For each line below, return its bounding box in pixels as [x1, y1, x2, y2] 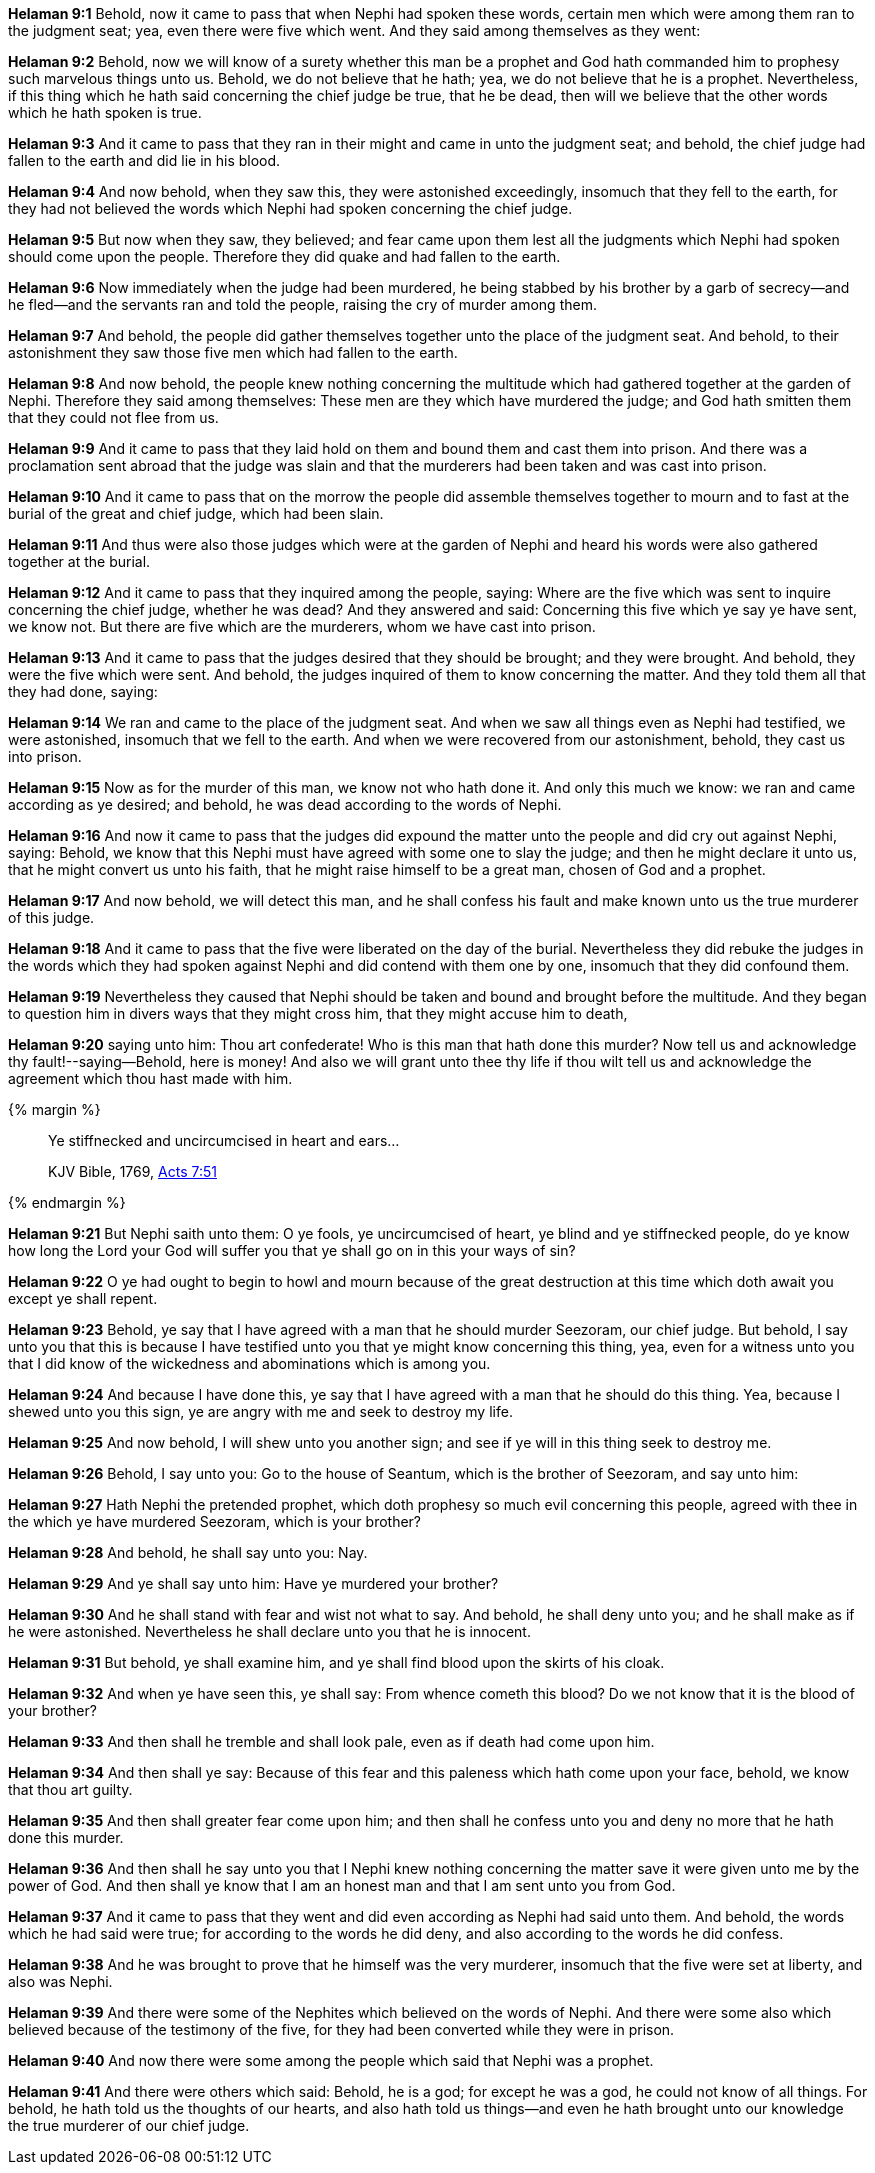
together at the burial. [8, 553, 151, 570]
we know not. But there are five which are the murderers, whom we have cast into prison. [8, 618, 596, 635]
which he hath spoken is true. [8, 104, 202, 121]
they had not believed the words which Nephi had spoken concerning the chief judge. [8, 200, 573, 217]
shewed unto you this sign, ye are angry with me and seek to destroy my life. [8, 1403, 513, 1420]
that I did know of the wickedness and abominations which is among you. [8, 1355, 491, 1372]
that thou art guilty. [8, 1781, 133, 1798]
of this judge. [8, 909, 95, 926]
